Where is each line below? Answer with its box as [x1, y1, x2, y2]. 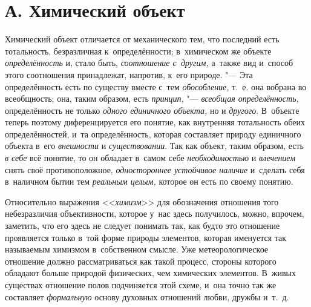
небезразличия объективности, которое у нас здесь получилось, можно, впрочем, [5, 207, 304, 220]
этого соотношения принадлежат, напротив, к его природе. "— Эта [5, 68, 253, 81]
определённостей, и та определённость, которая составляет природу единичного [5, 127, 301, 140]
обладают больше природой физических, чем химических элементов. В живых [5, 266, 296, 279]
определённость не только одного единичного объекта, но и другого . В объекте [5, 104, 300, 116]
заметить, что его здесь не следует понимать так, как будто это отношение [5, 219, 280, 232]
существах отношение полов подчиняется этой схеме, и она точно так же [5, 279, 277, 291]
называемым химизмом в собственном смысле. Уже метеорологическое [5, 243, 269, 256]
